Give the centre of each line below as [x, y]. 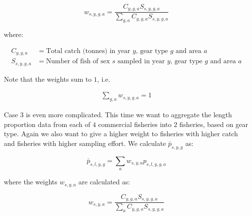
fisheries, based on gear [214, 124]
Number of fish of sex [78, 62]
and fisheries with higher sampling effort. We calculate [85, 143]
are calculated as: [104, 182]
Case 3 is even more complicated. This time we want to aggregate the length [118, 115]
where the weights [31, 182]
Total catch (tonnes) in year [88, 51]
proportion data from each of [47, 124]
